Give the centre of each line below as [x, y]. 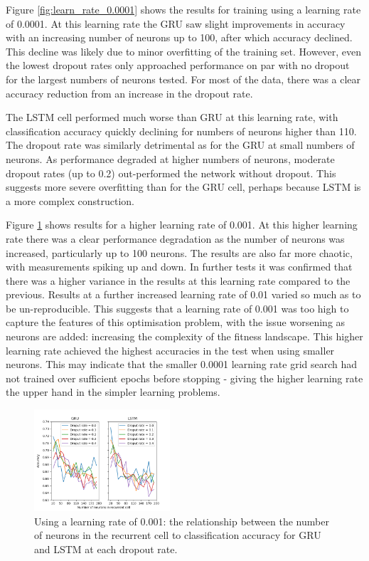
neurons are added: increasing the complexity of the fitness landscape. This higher [184, 336]
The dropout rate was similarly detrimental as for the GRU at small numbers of [180, 145]
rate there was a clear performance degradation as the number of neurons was [175, 238]
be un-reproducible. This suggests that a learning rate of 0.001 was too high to [177, 308]
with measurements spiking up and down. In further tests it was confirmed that [179, 267]
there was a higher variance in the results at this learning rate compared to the [178, 280]
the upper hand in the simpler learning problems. [113, 392]
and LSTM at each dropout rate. [106, 549]
